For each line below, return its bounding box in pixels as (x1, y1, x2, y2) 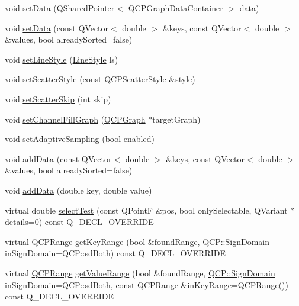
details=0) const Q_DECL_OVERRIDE (5, 215, 154, 228)
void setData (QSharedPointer (5, 2, 115, 14)
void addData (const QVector (5, 152, 112, 165)
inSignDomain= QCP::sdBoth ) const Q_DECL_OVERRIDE (5, 247, 226, 259)
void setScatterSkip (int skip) (5, 92, 111, 105)
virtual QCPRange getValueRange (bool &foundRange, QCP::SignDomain (5, 266, 275, 279)
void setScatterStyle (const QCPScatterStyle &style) (5, 73, 195, 85)
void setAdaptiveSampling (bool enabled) (5, 133, 155, 145)
